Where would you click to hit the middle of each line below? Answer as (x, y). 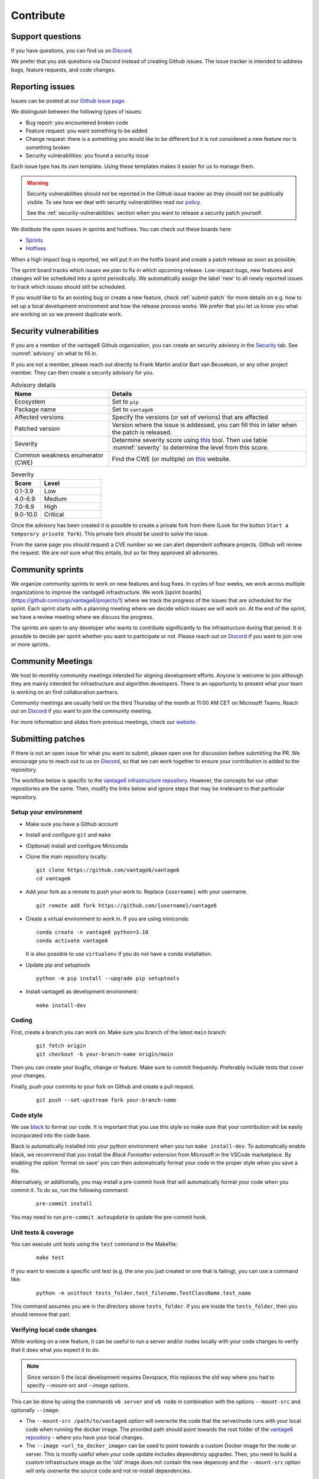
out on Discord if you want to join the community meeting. (82, 711)
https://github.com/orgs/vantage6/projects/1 (67, 600)
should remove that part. (41, 1315)
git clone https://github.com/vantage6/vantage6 (108, 870)
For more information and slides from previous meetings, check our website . (104, 722)
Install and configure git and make (69, 835)
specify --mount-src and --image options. (78, 1386)
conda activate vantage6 (72, 940)
